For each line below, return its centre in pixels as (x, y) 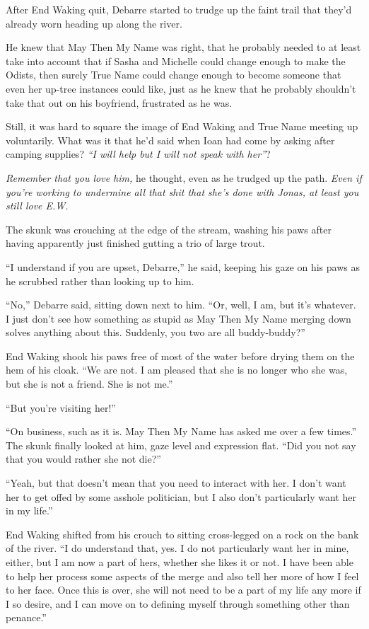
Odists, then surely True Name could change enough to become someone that (174, 75)
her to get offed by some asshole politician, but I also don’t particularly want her (181, 496)
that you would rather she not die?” (83, 459)
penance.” (26, 617)
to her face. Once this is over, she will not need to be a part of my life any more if (183, 590)
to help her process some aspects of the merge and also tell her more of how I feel (182, 576)
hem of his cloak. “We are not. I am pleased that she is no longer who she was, (177, 370)
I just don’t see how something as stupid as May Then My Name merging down (178, 318)
